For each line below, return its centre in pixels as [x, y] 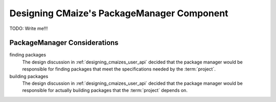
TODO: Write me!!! [29, 28]
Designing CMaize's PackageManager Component [119, 13]
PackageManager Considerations [64, 43]
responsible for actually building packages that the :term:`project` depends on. [105, 90]
